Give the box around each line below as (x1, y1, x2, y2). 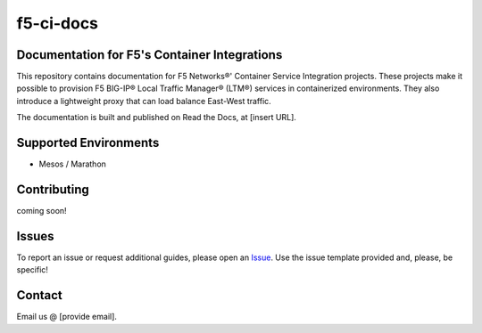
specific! (16, 264, 49, 275)
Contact (16, 288, 62, 303)
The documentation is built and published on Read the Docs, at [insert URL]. (16, 112, 296, 123)
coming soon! (16, 206, 67, 216)
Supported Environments (16, 135, 160, 150)
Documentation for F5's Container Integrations (16, 47, 283, 62)
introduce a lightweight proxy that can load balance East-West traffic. (16, 95, 271, 106)
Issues (16, 228, 54, 244)
